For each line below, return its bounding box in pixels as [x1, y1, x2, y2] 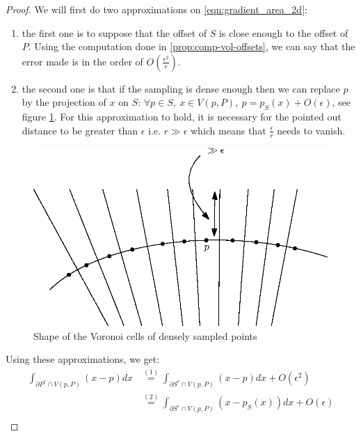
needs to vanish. [277, 123, 346, 137]
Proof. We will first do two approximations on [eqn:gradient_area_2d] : [6, 2, 307, 16]
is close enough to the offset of [218, 25, 348, 40]
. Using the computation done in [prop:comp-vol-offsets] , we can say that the [28, 39, 355, 54]
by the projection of [22, 95, 106, 109]
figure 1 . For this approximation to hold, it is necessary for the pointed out [22, 109, 342, 124]
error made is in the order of [22, 54, 143, 68]
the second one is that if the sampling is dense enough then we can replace [22, 81, 340, 95]
